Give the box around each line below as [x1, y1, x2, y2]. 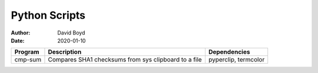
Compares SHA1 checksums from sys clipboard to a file [48, 55, 203, 64]
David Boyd [57, 29, 85, 36]
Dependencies [208, 48, 250, 56]
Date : [11, 37, 25, 44]
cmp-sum [14, 55, 41, 64]
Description [48, 48, 82, 56]
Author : [11, 29, 31, 36]
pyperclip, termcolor [208, 55, 265, 64]
